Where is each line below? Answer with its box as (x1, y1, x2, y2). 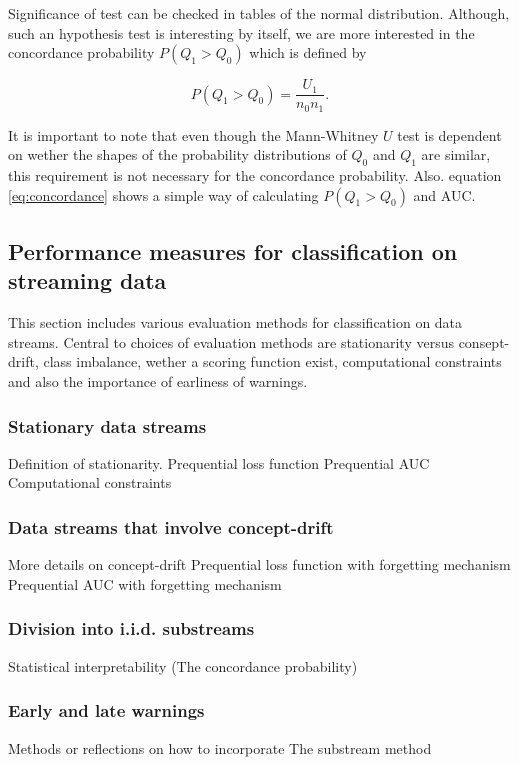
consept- (458, 331, 510, 352)
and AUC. (413, 184, 476, 205)
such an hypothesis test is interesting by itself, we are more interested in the (8, 22, 475, 43)
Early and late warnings (8, 698, 205, 723)
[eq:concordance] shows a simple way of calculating (8, 184, 319, 205)
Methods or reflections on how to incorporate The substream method (8, 737, 432, 758)
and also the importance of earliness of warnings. (8, 371, 308, 392)
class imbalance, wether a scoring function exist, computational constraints (43, 351, 502, 372)
